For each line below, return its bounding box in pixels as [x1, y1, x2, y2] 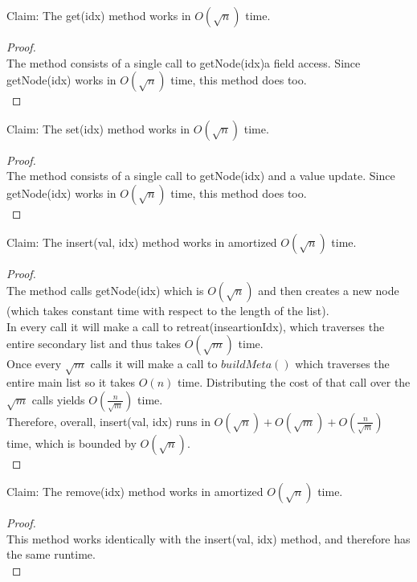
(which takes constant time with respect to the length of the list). [6, 302, 329, 319]
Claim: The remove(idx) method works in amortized [6, 483, 264, 500]
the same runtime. [6, 546, 96, 563]
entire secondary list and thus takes [6, 335, 181, 352]
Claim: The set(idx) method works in [6, 120, 190, 137]
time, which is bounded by [6, 434, 137, 451]
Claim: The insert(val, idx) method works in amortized [6, 233, 277, 250]
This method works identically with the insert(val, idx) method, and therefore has [6, 530, 411, 547]
